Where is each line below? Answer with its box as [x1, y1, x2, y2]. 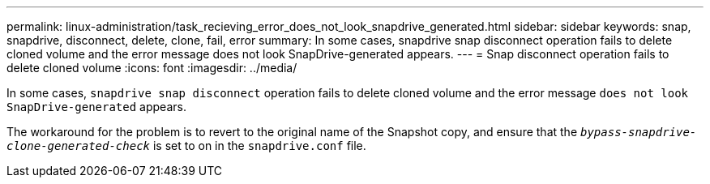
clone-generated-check [6, 139, 151, 152]
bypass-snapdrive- [580, 126, 697, 139]
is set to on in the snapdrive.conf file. [152, 139, 366, 152]
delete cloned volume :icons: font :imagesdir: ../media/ [6, 61, 297, 75]
